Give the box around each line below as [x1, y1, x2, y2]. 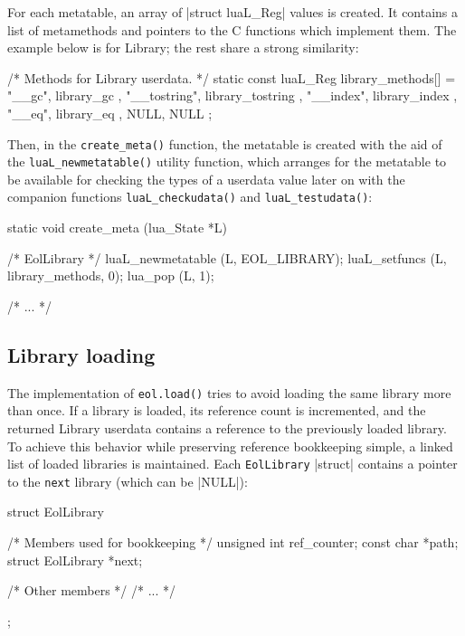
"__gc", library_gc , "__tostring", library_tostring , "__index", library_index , [7, 86, 458, 105]
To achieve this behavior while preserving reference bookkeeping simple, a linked [7, 436, 453, 455]
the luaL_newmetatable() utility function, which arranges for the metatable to [7, 152, 447, 171]
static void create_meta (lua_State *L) [7, 218, 227, 237]
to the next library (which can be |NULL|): [7, 471, 248, 490]
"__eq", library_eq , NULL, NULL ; [7, 103, 213, 122]
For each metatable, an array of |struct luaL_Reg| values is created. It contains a [7, 3, 459, 21]
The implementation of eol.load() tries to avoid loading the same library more [7, 383, 451, 402]
